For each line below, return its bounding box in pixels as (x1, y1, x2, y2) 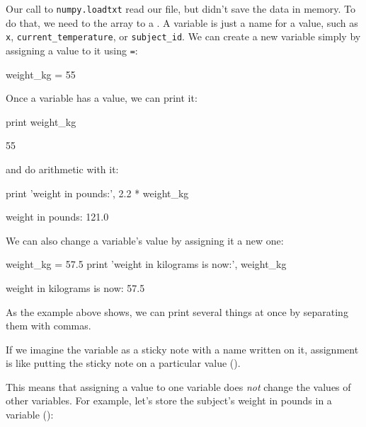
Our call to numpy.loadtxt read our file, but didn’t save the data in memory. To (6, 1, 355, 16)
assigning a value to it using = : (6, 42, 138, 57)
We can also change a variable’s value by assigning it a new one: (6, 233, 284, 247)
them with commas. (6, 318, 91, 333)
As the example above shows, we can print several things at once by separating (6, 304, 348, 319)
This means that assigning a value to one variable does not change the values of (6, 379, 351, 394)
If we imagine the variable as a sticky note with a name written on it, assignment (6, 341, 359, 356)
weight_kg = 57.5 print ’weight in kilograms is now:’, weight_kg (6, 257, 287, 271)
